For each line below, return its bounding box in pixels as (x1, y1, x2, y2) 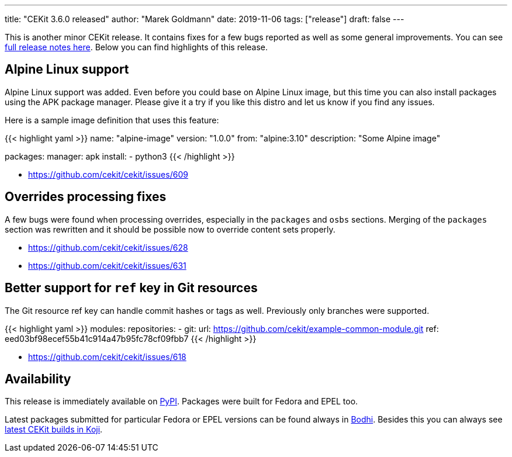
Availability (5, 371, 71, 386)
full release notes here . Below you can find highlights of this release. (5, 42, 268, 52)
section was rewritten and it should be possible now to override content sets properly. (5, 224, 335, 234)
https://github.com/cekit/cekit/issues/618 (28, 351, 186, 362)
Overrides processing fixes (5, 189, 167, 205)
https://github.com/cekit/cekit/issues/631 (28, 260, 186, 271)
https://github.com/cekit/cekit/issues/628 (28, 242, 188, 252)
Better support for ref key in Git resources (5, 281, 258, 296)
